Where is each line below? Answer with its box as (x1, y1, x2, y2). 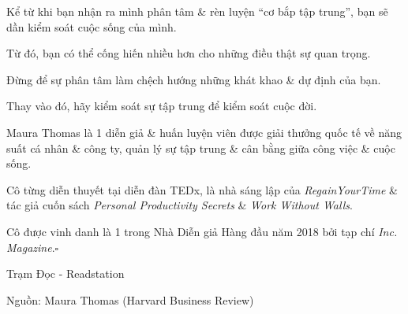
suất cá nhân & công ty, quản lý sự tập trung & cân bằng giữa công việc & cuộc (6, 139, 395, 156)
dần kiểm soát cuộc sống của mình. (6, 18, 177, 35)
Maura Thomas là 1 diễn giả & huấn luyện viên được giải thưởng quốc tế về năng (6, 124, 402, 140)
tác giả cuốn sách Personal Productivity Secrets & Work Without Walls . (6, 197, 353, 213)
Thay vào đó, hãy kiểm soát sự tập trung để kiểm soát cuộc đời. (6, 98, 317, 114)
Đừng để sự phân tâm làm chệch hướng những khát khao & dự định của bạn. (6, 71, 381, 87)
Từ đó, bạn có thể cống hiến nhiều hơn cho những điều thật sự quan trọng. (6, 45, 371, 61)
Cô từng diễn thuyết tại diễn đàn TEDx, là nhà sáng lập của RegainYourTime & (6, 181, 398, 198)
